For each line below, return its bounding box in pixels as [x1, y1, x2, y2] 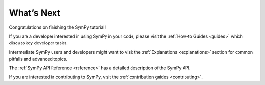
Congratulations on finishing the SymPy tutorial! [9, 24, 106, 30]
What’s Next [9, 7, 61, 18]
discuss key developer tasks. [9, 40, 68, 46]
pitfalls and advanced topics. [9, 56, 68, 62]
